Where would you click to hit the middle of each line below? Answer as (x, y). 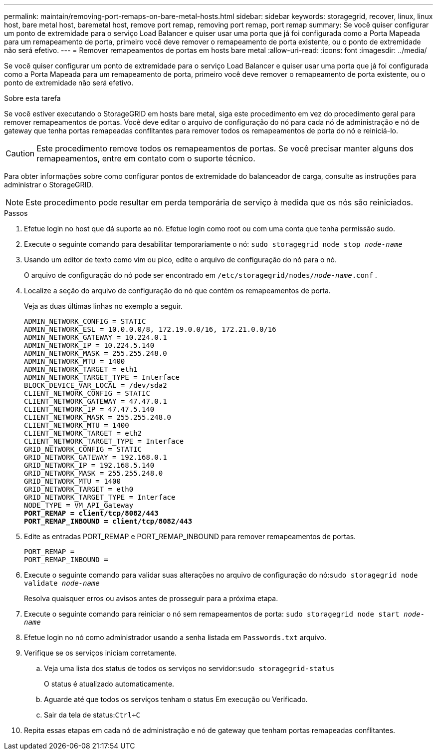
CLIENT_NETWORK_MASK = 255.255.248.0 (98, 417)
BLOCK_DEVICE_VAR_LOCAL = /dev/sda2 (96, 385)
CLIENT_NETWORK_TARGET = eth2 (83, 433)
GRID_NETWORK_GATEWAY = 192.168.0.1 (96, 457)
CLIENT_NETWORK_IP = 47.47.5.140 (89, 409)
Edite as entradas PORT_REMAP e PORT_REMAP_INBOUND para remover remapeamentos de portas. (190, 536)
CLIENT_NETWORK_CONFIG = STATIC (87, 393)
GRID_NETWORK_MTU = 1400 (72, 481)
